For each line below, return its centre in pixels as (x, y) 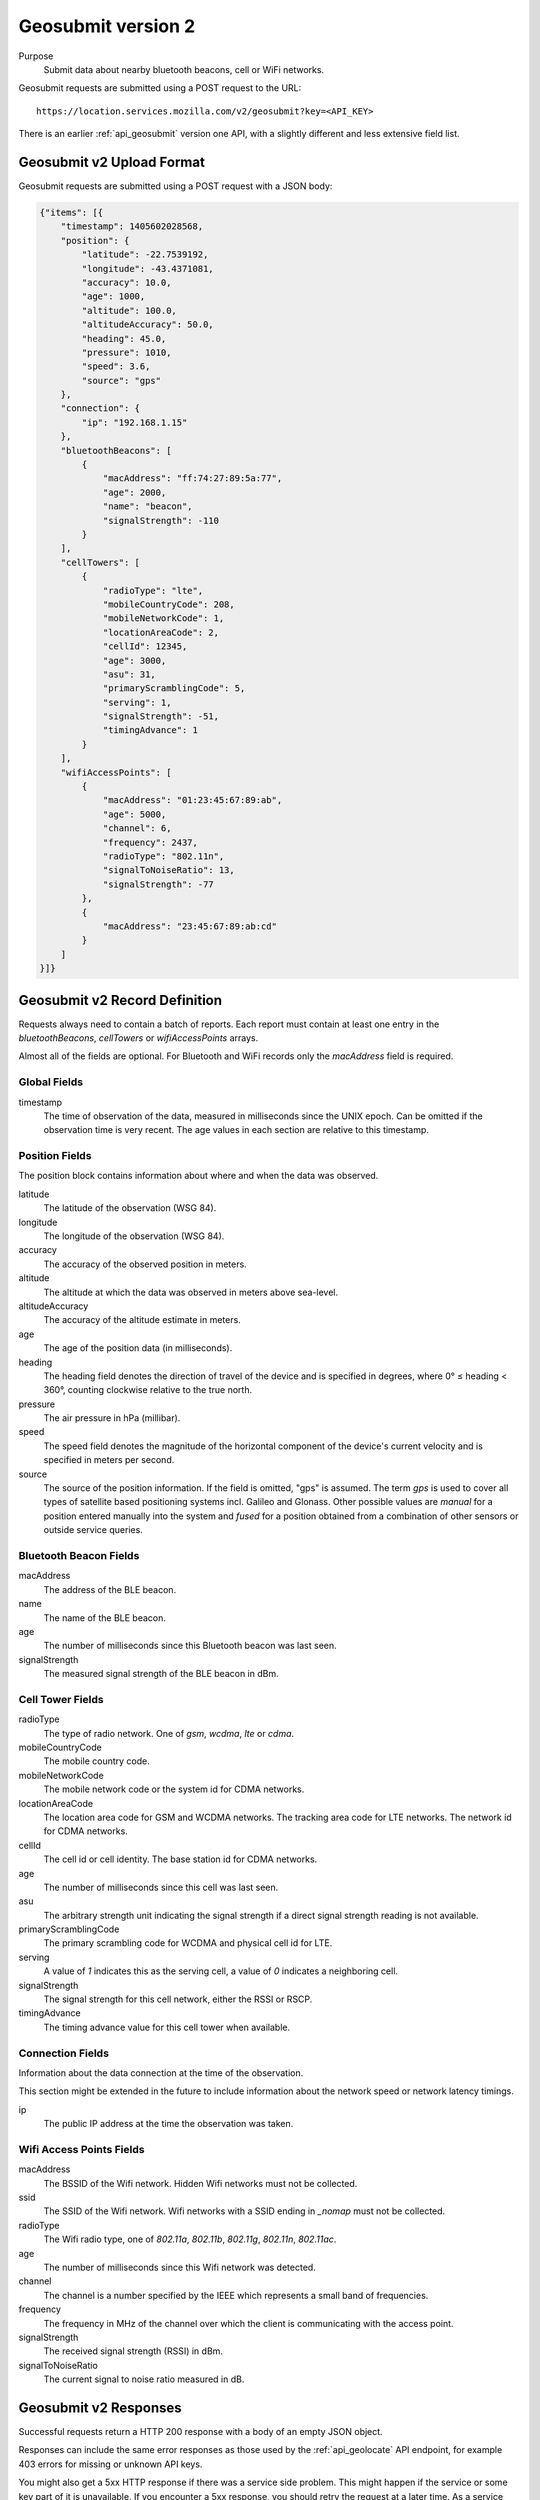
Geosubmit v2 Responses (100, 2407)
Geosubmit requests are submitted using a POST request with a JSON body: (175, 186)
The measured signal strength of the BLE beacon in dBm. (161, 1674)
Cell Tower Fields (61, 1699)
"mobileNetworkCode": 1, (163, 618)
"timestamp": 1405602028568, (132, 226)
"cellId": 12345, (145, 646)
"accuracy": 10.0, (126, 282)
